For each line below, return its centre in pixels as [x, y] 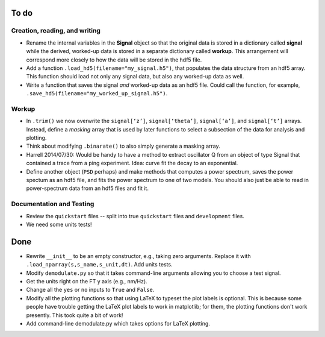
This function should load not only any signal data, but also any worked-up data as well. [135, 77]
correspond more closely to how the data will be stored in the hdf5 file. [114, 60]
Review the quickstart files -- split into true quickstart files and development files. [135, 216]
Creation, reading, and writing [56, 31]
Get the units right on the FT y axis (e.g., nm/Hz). [87, 281]
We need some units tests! [59, 224]
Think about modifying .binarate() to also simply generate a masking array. [123, 146]
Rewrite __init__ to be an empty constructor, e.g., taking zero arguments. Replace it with [138, 256]
